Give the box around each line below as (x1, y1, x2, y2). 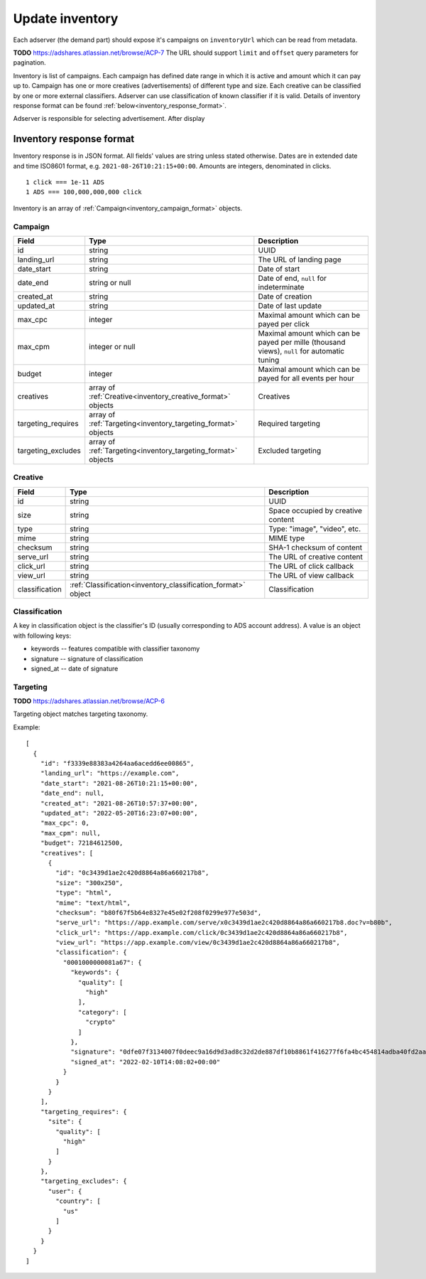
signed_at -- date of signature (31, 664, 119, 673)
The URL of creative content (268, 552, 364, 562)
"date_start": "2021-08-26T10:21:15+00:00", (40, 779, 198, 787)
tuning (258, 355, 280, 365)
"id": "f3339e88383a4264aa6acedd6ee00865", (40, 759, 195, 768)
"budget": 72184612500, (40, 839, 124, 847)
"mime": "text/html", (55, 899, 131, 906)
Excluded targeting (258, 445, 322, 455)
